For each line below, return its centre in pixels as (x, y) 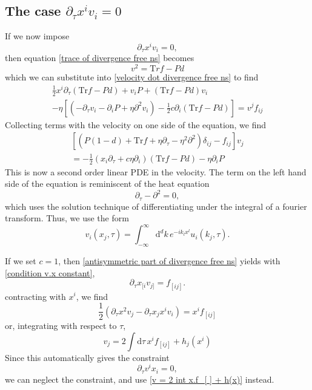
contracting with (35, 296)
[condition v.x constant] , (50, 272)
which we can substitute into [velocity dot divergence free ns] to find (132, 77)
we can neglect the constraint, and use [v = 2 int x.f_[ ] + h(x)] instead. (140, 379)
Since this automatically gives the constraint (87, 357)
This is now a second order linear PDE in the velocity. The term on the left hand (156, 171)
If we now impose (37, 36)
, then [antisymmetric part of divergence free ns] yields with (169, 261)
